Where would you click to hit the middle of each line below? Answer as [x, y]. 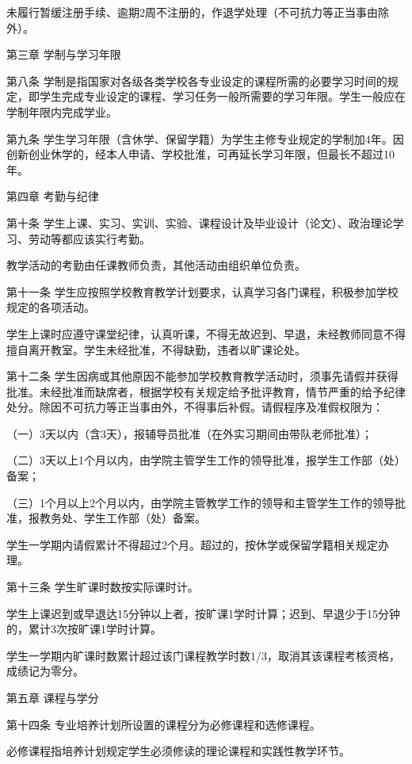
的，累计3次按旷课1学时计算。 [84, 629]
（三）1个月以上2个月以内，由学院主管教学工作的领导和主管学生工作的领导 [200, 502]
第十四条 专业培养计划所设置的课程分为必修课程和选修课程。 [164, 724]
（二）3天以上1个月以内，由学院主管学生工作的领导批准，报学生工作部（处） [206, 460]
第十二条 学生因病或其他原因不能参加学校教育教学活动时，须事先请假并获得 [202, 376]
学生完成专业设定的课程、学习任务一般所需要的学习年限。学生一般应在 [222, 96]
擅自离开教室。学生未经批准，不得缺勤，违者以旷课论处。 [156, 349]
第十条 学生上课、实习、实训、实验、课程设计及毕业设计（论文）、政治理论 [200, 222]
